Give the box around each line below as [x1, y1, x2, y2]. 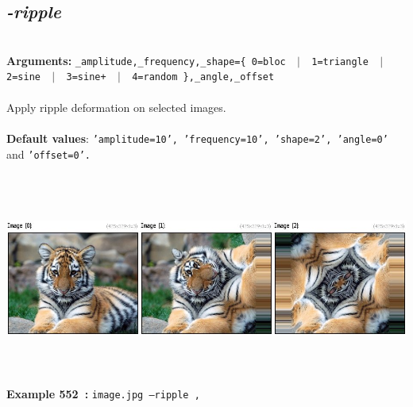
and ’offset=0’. [6, 145, 91, 162]
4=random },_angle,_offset [132, 71, 275, 83]
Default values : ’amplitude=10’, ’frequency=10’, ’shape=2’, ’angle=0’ [6, 129, 388, 146]
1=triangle [311, 56, 369, 67]
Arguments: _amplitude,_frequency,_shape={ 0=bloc [6, 52, 286, 68]
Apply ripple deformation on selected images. [6, 98, 226, 115]
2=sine [6, 71, 41, 83]
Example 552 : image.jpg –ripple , [6, 386, 200, 402]
